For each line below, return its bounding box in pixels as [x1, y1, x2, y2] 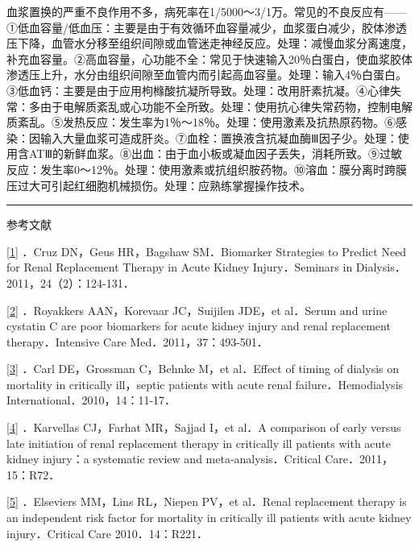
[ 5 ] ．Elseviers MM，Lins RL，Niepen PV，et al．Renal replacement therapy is [6, 493, 407, 510]
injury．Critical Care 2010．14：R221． [6, 524, 208, 541]
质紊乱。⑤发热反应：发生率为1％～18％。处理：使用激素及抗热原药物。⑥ [6, 114, 396, 131]
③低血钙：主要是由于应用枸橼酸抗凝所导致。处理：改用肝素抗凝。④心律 [6, 81, 390, 98]
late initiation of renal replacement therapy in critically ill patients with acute [6, 434, 392, 451]
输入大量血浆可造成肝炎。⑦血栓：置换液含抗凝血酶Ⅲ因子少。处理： [39, 129, 398, 146]
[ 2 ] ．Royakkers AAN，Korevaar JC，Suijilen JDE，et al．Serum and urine [6, 301, 388, 318]
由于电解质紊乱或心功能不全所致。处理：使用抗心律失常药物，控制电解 [39, 97, 413, 114]
